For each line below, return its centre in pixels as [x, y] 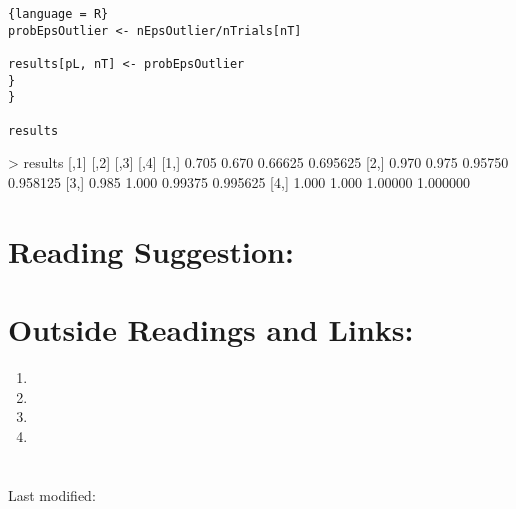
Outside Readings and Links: [211, 329]
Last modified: [52, 494]
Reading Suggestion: [151, 250]
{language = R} [58, 14]
